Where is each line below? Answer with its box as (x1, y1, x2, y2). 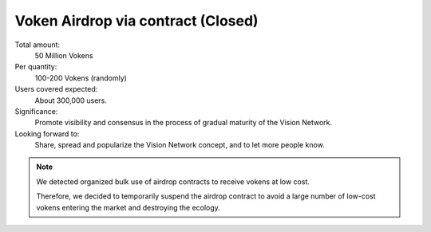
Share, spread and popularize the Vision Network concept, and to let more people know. (34, 140, 325, 150)
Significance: (14, 106, 58, 116)
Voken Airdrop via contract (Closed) (14, 12, 259, 29)
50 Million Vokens (34, 50, 93, 60)
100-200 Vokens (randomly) (34, 73, 128, 83)
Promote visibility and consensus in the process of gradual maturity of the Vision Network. (34, 118, 333, 128)
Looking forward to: (14, 128, 80, 139)
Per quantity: (14, 62, 57, 72)
